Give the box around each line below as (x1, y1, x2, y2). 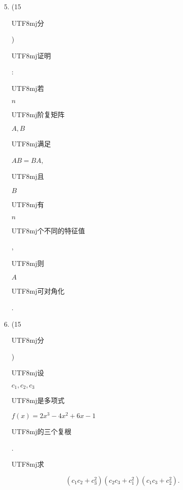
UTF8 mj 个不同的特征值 (11, 225, 85, 235)
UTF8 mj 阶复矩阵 (11, 109, 65, 119)
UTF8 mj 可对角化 (11, 286, 65, 296)
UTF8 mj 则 (11, 258, 44, 268)
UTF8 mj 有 (11, 199, 44, 209)
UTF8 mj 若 (11, 83, 44, 93)
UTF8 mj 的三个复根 (11, 426, 72, 436)
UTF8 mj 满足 (11, 139, 51, 149)
